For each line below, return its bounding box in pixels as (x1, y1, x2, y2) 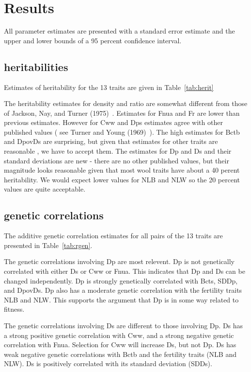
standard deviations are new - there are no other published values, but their (4, 155, 229, 165)
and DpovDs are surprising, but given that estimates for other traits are (4, 136, 218, 146)
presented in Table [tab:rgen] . (4, 240, 93, 250)
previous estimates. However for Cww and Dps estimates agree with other (4, 117, 223, 127)
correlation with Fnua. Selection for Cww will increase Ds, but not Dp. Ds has (4, 339, 236, 350)
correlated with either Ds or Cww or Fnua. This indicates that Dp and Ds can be (4, 266, 245, 276)
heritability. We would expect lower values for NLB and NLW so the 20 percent (4, 174, 240, 184)
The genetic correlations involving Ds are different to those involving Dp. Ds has (4, 320, 243, 330)
